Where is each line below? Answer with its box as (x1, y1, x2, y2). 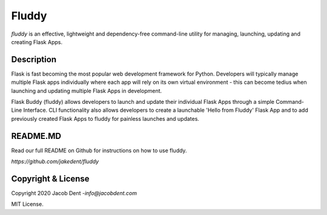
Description (11, 54, 57, 65)
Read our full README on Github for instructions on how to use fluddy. (11, 147, 187, 154)
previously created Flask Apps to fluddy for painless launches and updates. (11, 115, 200, 122)
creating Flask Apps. (11, 38, 63, 45)
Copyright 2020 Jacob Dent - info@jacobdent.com (11, 190, 137, 196)
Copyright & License (11, 173, 90, 184)
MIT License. (11, 201, 44, 208)
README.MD (11, 130, 62, 141)
